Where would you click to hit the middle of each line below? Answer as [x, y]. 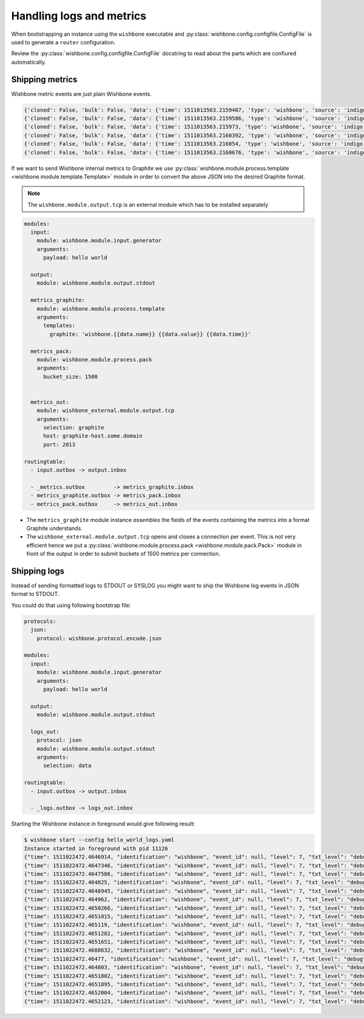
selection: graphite [74, 428]
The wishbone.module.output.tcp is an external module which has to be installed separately [148, 205]
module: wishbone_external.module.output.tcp [106, 411]
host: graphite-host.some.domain [93, 436]
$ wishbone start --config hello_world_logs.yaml [99, 840]
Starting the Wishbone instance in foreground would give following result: [103, 824]
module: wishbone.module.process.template [101, 309]
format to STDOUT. [35, 594]
